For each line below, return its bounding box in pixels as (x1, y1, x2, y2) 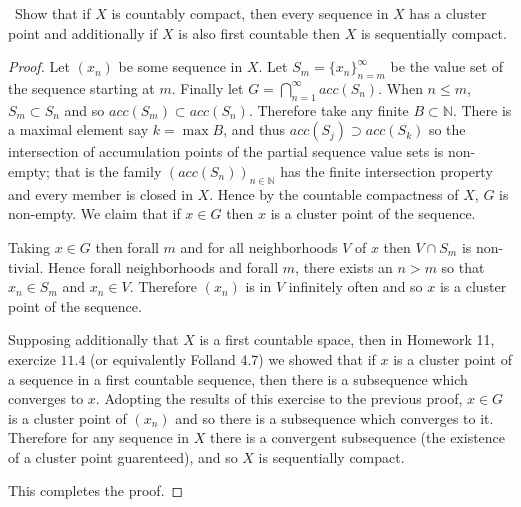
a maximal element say (8, 119, 149, 140)
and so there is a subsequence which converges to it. (175, 407, 494, 428)
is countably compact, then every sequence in (111, 3, 389, 23)
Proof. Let (8, 56, 70, 77)
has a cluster (409, 3, 487, 23)
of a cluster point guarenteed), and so (8, 446, 238, 467)
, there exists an (295, 256, 393, 277)
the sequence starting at (8, 77, 155, 98)
